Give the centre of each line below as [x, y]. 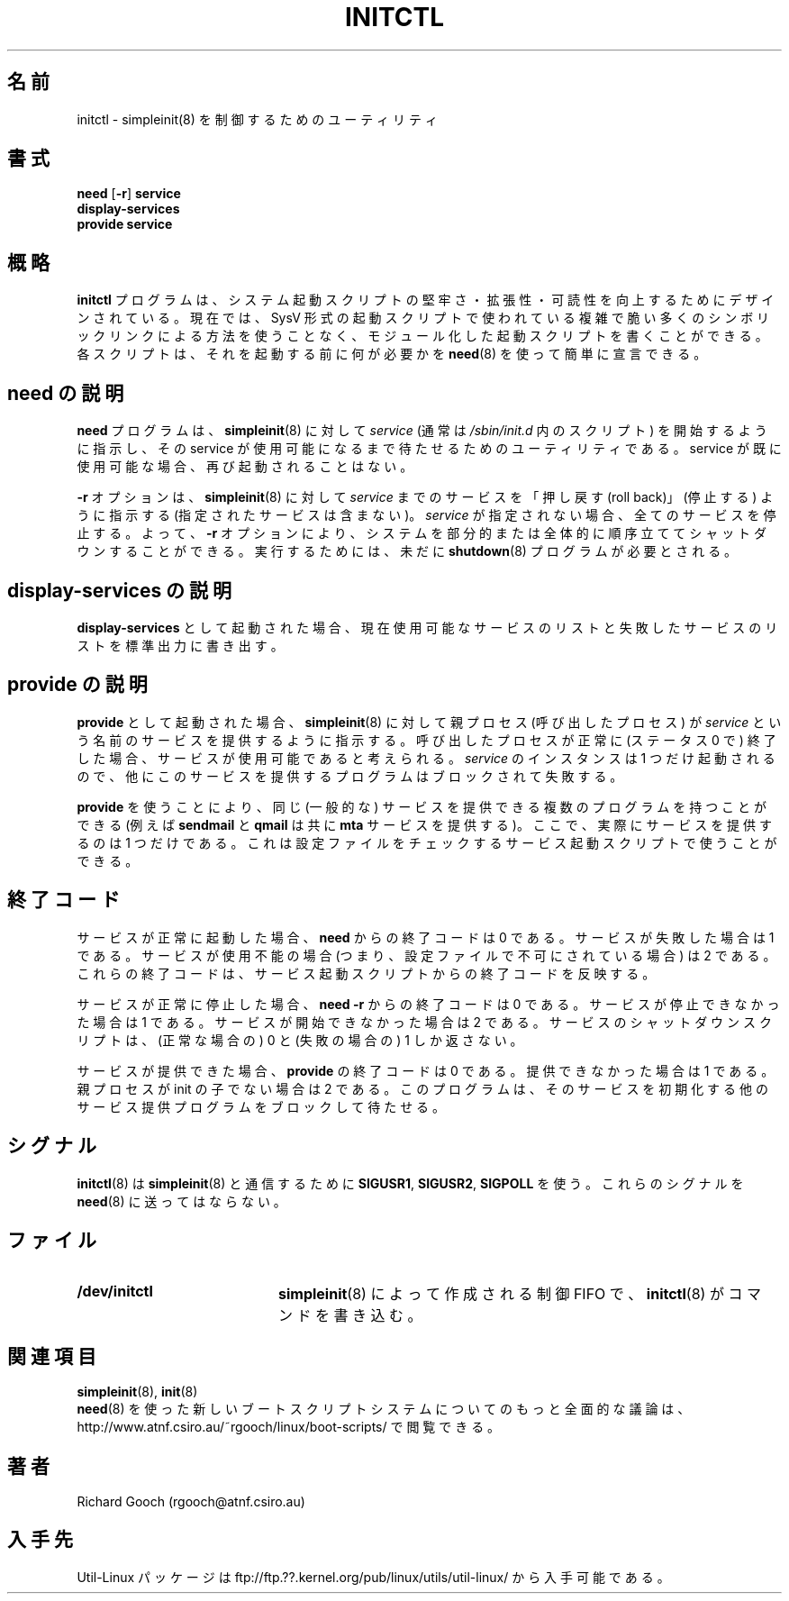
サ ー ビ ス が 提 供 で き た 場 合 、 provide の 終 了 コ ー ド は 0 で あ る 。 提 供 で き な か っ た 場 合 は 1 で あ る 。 [426, 1070]
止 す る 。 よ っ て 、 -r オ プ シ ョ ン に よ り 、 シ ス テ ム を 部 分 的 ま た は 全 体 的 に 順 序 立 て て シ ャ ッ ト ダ [422, 533]
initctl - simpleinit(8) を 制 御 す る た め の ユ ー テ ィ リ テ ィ [257, 119]
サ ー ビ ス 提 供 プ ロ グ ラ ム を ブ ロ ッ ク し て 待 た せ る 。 [261, 1106]
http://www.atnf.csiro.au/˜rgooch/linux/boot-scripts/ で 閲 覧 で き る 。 [289, 1427]
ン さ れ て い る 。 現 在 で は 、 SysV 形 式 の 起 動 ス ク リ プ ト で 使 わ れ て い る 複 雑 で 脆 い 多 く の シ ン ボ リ [423, 318]
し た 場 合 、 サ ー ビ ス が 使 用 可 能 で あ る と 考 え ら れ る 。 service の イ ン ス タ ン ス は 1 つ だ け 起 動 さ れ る [426, 758]
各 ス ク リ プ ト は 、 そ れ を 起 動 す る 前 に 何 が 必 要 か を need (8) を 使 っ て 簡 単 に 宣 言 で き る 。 [392, 354]
